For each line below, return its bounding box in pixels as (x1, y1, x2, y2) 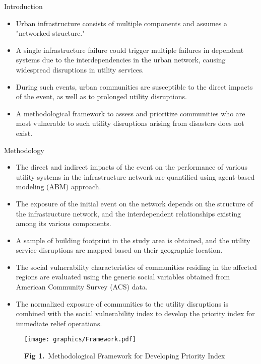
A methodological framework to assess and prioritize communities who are (16, 108, 245, 118)
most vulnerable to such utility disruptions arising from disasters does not (16, 118, 244, 128)
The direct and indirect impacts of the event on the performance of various (16, 162, 248, 172)
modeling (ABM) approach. (16, 181, 101, 192)
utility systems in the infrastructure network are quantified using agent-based (16, 171, 255, 182)
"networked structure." (16, 28, 85, 38)
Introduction (4, 1, 43, 11)
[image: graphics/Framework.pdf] (24, 336, 136, 343)
